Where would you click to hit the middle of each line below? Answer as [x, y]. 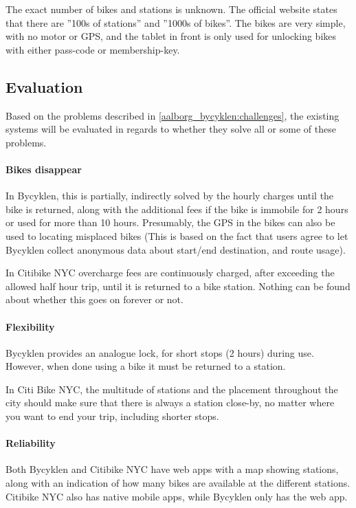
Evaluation [44, 86]
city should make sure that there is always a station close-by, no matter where [170, 402]
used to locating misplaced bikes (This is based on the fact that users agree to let [177, 235]
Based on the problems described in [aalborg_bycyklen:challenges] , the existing [173, 115]
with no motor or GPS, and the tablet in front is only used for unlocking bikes [171, 36]
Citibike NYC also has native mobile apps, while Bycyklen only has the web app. [177, 496]
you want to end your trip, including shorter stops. [112, 416]
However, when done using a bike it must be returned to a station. [146, 366]
